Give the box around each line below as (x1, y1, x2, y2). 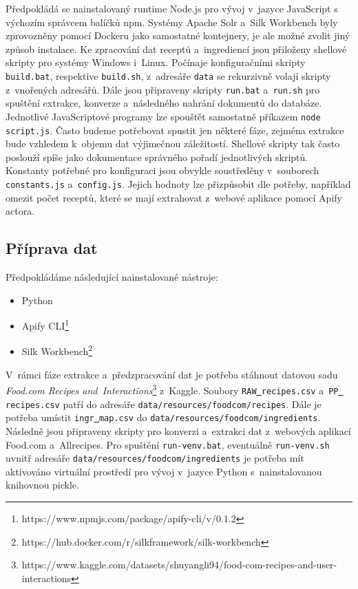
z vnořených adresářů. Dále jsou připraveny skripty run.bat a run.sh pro (6, 82, 320, 96)
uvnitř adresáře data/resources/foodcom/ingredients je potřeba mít (6, 451, 304, 465)
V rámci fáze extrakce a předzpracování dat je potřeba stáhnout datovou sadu (6, 367, 338, 381)
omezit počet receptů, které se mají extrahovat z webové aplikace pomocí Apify (6, 190, 342, 204)
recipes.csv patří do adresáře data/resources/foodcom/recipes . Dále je (6, 396, 322, 411)
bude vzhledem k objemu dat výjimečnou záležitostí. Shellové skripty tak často (6, 136, 340, 151)
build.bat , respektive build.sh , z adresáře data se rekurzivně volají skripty (6, 68, 331, 83)
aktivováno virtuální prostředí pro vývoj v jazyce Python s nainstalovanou (6, 464, 322, 478)
